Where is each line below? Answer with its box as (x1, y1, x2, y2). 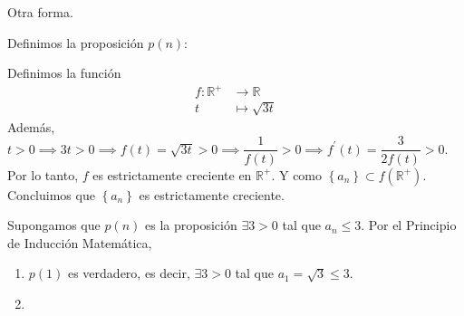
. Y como (271, 165, 323, 184)
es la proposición (145, 215, 237, 235)
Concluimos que (7, 185, 95, 204)
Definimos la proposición (7, 33, 144, 52)
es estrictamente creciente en (92, 165, 252, 184)
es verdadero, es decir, (67, 263, 190, 282)
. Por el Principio (361, 215, 457, 235)
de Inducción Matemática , (7, 233, 152, 252)
